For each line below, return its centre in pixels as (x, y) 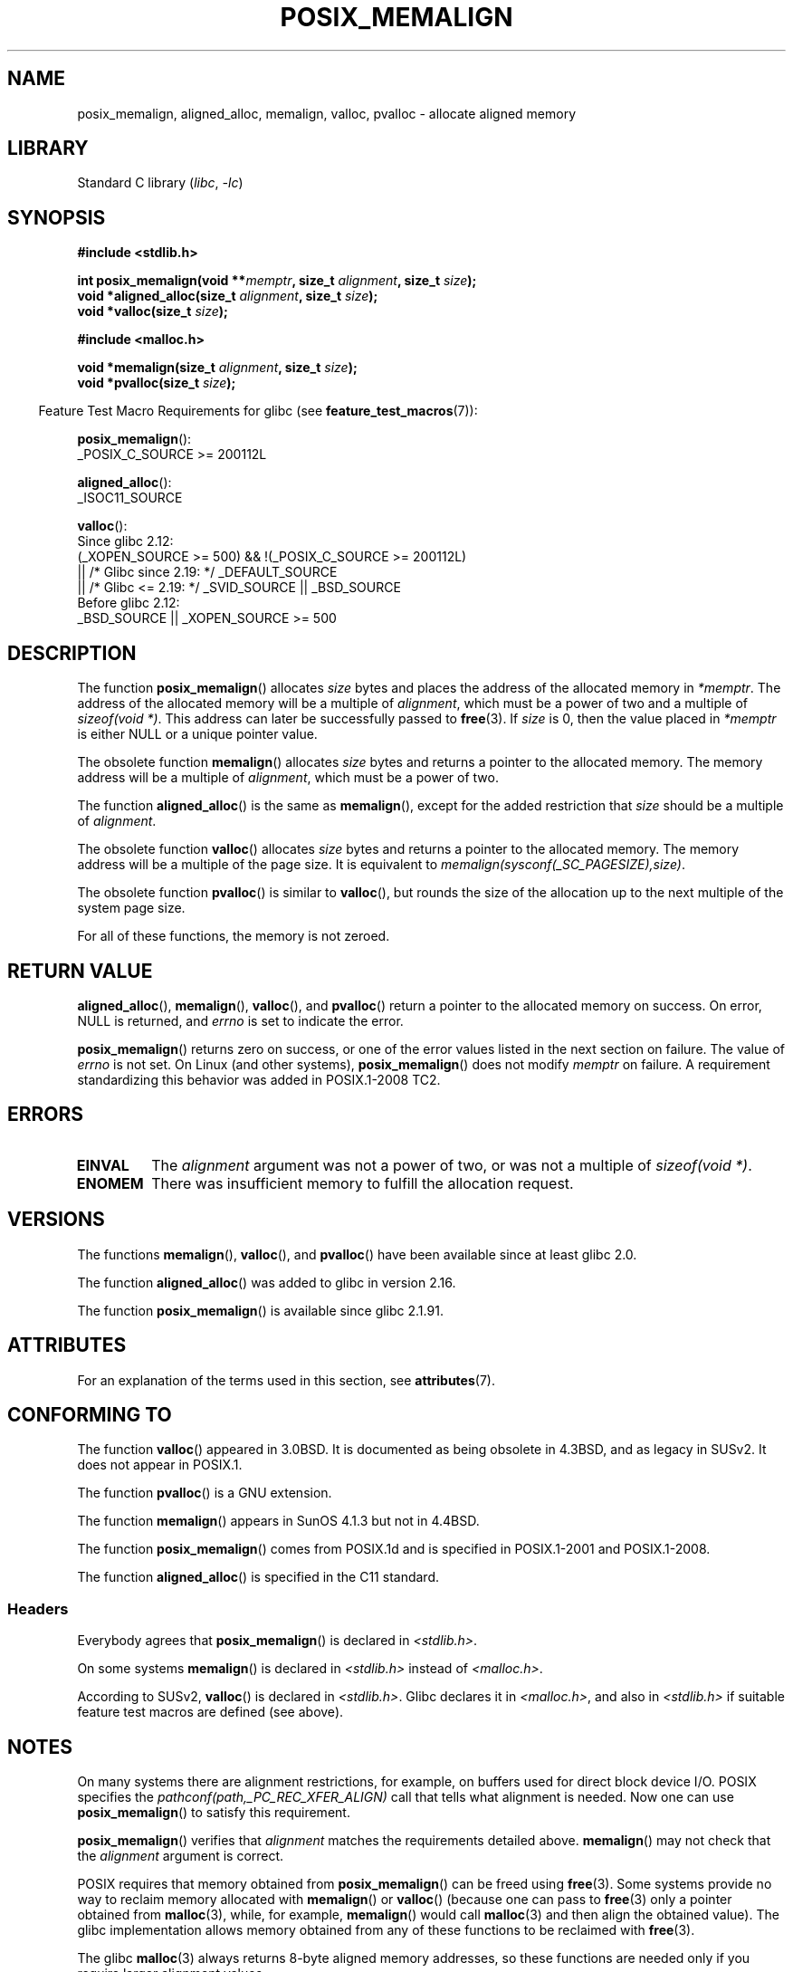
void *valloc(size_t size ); (153, 311)
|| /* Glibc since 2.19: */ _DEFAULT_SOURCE (207, 572)
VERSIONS (56, 1220)
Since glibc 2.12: (125, 541)
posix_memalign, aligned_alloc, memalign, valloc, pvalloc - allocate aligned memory (327, 113)
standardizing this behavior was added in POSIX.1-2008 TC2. (259, 1079)
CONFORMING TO (90, 1414)
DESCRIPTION (72, 653)
